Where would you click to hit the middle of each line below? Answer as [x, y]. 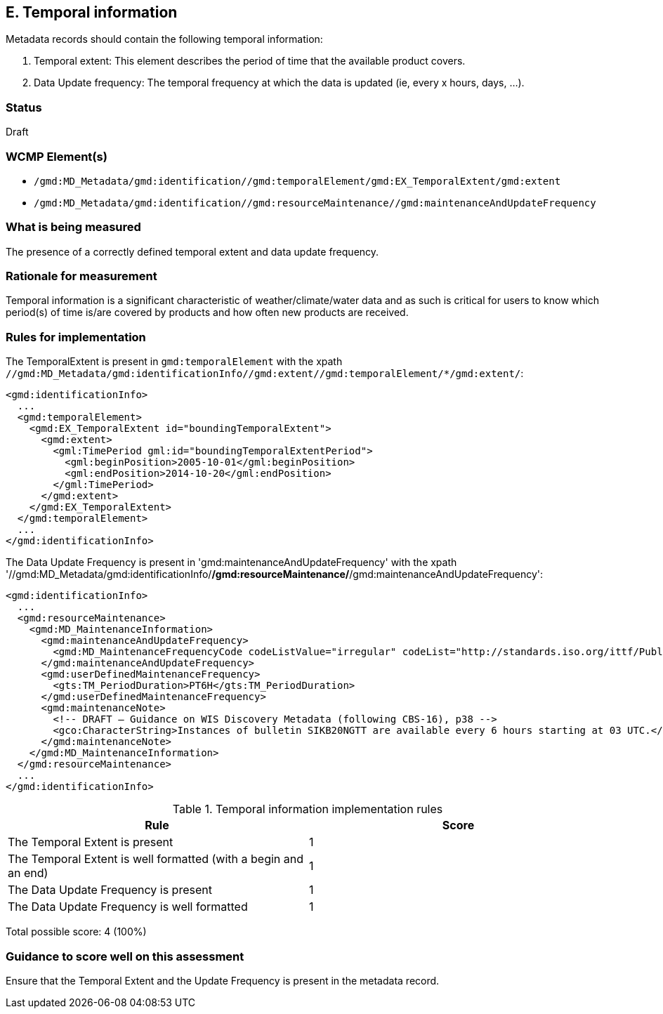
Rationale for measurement [81, 276]
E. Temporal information [92, 12]
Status [24, 107]
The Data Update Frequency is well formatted [128, 907]
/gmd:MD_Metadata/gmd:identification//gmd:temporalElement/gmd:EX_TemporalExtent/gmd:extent [297, 181]
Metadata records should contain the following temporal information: [164, 39]
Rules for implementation [76, 337]
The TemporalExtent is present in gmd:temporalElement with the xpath [174, 362]
